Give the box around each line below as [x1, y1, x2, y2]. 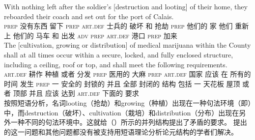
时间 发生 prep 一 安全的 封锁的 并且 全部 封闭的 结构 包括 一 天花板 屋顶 [4, 78, 240, 88]
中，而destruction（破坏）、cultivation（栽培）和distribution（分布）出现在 [4, 107, 239, 117]
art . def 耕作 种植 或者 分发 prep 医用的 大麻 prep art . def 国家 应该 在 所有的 [4, 69, 251, 79]
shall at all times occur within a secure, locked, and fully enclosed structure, [4, 49, 233, 59]
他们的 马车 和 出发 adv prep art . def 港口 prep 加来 [13, 30, 177, 40]
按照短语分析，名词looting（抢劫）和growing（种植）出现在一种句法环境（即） [4, 97, 252, 108]
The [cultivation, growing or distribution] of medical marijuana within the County [4, 40, 251, 50]
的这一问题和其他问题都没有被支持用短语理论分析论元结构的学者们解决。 [4, 126, 238, 137]
